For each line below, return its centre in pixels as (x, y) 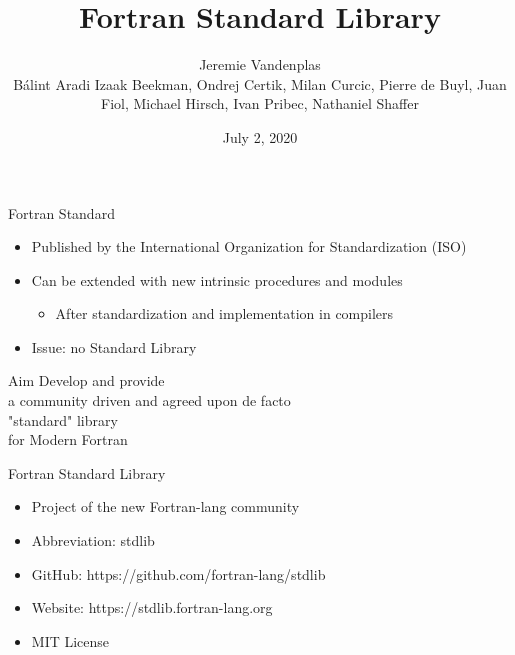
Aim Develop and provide (86, 380)
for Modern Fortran (68, 439)
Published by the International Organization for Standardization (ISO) (249, 246)
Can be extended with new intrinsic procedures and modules (217, 279)
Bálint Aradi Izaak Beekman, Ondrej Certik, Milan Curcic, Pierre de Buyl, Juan (260, 83)
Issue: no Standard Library (114, 346)
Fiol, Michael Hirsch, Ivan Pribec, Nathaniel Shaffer (260, 103)
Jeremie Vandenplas (260, 64)
